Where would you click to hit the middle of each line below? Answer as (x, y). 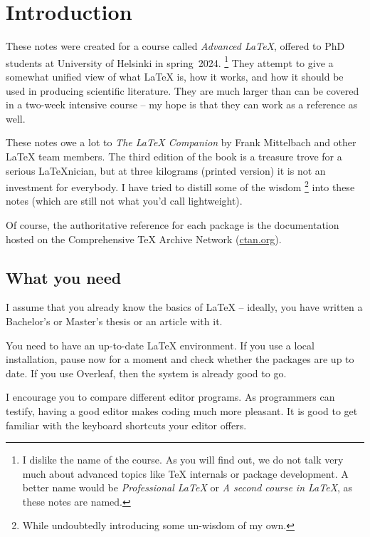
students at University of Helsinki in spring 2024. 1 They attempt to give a (170, 61)
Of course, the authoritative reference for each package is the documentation (173, 224)
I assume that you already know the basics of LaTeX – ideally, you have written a (184, 307)
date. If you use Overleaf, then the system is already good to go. (146, 373)
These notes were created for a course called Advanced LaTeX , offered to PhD (175, 46)
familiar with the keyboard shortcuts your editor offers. (126, 425)
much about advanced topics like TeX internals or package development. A (185, 473)
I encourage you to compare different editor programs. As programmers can (170, 397)
